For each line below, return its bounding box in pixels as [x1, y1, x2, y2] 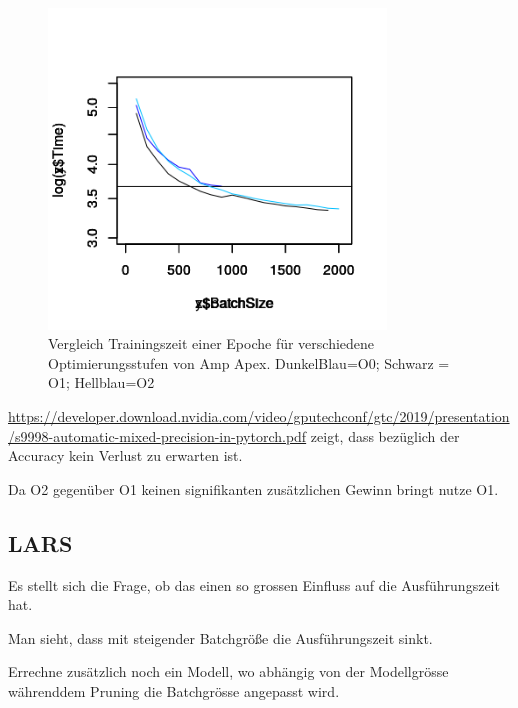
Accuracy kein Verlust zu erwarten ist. [8, 445, 243, 466]
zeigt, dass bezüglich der [310, 425, 460, 446]
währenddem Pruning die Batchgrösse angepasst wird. [8, 680, 340, 701]
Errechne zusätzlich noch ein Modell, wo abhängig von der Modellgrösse [8, 661, 449, 682]
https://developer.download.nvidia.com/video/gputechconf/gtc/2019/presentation [8, 406, 510, 427]
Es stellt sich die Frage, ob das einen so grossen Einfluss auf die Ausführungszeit [8, 574, 500, 595]
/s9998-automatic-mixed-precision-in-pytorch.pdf [8, 425, 307, 446]
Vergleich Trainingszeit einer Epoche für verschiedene [48, 333, 375, 354]
